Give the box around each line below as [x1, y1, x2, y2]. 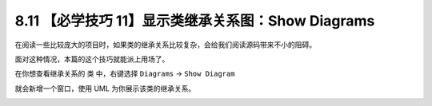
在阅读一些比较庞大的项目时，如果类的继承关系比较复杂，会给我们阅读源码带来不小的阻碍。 [14, 40, 316, 49]
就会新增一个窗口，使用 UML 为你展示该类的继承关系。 [14, 84, 196, 93]
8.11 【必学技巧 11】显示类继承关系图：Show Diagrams [14, 12, 375, 29]
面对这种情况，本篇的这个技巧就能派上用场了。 [14, 54, 170, 64]
